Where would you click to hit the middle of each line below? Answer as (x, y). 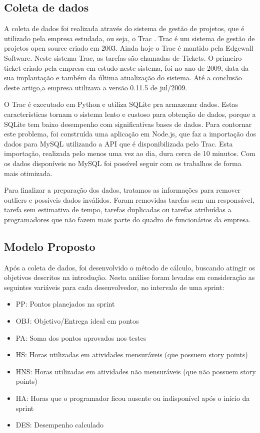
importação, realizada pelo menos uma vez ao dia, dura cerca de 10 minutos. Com (130, 153)
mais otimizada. (28, 173)
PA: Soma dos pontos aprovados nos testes (81, 337)
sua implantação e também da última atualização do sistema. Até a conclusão (123, 78)
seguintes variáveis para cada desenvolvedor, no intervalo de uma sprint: (114, 287)
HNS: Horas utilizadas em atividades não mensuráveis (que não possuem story (136, 371)
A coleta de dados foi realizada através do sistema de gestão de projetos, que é (124, 28)
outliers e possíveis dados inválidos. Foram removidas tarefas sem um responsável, (129, 199)
